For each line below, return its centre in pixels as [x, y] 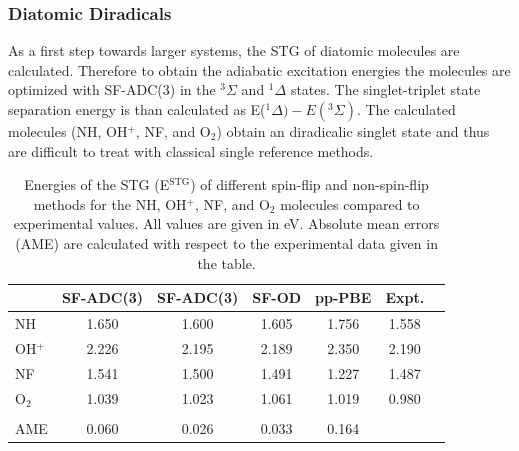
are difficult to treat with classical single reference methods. [191, 150]
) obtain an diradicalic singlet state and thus [353, 131]
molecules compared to [350, 203]
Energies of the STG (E [97, 184]
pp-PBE [343, 297]
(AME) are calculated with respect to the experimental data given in [226, 242]
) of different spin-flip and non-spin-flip [309, 184]
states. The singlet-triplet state [385, 89]
